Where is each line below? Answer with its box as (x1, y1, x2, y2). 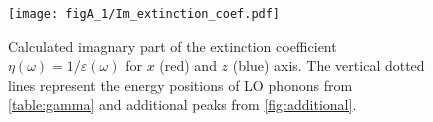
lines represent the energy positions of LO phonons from (8, 74, 353, 95)
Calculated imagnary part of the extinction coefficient (8, 35, 337, 56)
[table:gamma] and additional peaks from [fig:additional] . (8, 94, 357, 115)
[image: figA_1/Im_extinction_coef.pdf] (8, 7, 281, 21)
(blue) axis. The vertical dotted (232, 55, 425, 76)
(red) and (159, 55, 217, 76)
